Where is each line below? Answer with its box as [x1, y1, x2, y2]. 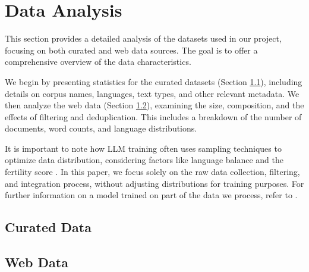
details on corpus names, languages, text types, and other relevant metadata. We [5, 87, 299, 99]
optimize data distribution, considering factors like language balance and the [5, 154, 283, 166]
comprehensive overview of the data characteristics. [5, 55, 191, 68]
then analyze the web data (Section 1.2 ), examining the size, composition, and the [5, 99, 304, 111]
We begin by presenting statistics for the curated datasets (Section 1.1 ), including [5, 75, 302, 87]
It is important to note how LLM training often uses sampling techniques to [5, 142, 282, 154]
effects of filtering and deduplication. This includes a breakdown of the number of [5, 110, 302, 123]
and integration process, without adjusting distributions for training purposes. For [5, 177, 304, 189]
